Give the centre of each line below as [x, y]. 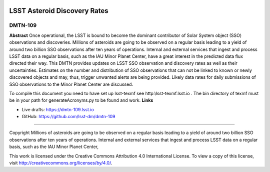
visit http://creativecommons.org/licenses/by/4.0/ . [61, 163]
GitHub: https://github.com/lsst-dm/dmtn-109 [68, 117]
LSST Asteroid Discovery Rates [59, 11]
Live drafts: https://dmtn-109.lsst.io [58, 109]
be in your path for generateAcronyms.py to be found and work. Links [81, 100]
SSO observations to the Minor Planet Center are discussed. [71, 84]
